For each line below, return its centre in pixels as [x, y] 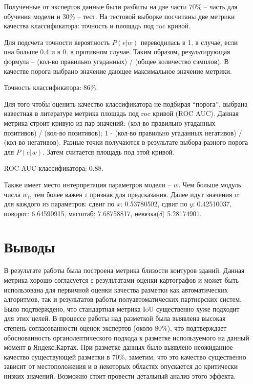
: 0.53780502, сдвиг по [154, 204]
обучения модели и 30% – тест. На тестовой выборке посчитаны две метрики [119, 16]
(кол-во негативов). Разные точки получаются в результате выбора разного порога [126, 142]
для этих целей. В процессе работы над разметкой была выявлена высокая [115, 318]
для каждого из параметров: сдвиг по [59, 204]
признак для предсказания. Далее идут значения [161, 194]
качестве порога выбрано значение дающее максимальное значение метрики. [118, 71]
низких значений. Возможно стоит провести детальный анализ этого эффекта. [120, 375]
